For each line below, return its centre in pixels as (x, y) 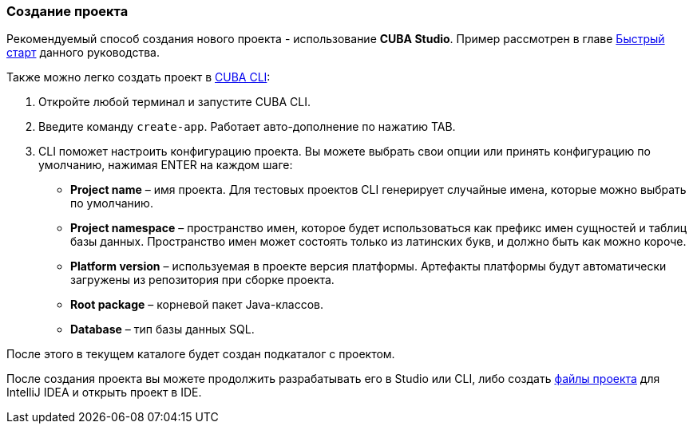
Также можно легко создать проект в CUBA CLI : (139, 77)
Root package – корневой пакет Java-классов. (197, 305)
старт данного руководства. (83, 53)
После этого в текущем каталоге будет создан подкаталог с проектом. (201, 354)
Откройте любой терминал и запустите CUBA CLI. (174, 102)
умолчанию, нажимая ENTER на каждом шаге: (166, 165)
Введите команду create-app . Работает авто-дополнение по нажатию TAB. (247, 127)
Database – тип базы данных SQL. (162, 329)
